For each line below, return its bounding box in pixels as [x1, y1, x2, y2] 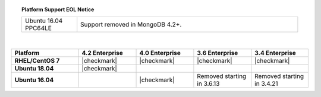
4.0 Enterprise [139, 48, 181, 57]
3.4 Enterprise [254, 48, 297, 57]
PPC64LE [24, 24, 52, 33]
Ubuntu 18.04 [14, 64, 54, 72]
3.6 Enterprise [197, 48, 238, 57]
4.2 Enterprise [81, 48, 123, 57]
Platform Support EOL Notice [21, 6, 95, 13]
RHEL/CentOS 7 [14, 56, 60, 64]
